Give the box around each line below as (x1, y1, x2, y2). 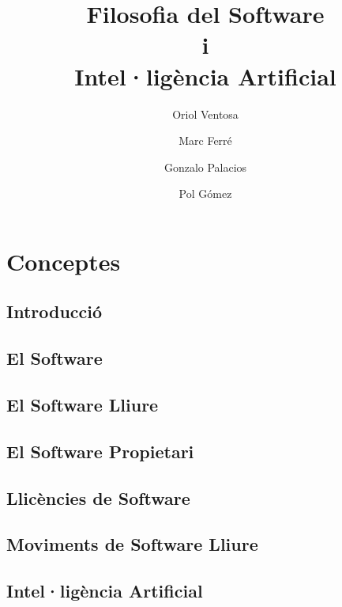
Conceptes (6, 245, 121, 277)
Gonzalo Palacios (163, 158, 247, 175)
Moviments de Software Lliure (6, 532, 258, 556)
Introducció (6, 299, 103, 324)
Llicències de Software (6, 485, 190, 510)
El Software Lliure (6, 393, 159, 417)
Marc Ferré (179, 132, 232, 149)
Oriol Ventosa (172, 105, 239, 122)
